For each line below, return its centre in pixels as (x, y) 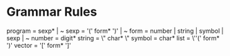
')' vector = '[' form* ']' (39, 45)
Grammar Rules (52, 12)
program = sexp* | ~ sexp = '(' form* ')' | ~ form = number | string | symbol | (115, 31)
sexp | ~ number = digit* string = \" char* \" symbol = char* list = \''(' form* (113, 38)
